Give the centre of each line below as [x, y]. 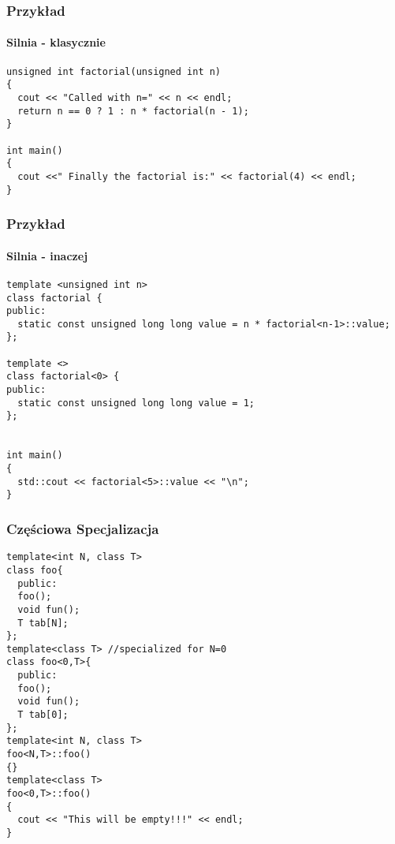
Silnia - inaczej [47, 255]
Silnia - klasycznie [56, 42]
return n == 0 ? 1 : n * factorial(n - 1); [133, 111]
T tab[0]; [43, 715]
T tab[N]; [43, 623]
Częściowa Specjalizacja [83, 528]
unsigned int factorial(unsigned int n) [114, 71]
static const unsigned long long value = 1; [136, 403]
